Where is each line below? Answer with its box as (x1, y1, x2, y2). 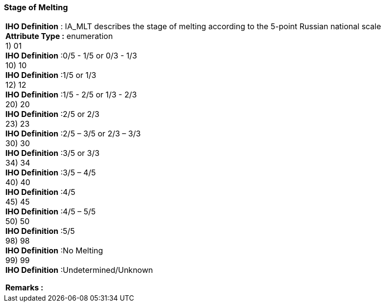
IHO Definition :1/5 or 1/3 (5, 70, 96, 80)
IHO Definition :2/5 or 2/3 (5, 109, 99, 119)
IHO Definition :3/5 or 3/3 (5, 148, 100, 158)
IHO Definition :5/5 (5, 226, 75, 236)
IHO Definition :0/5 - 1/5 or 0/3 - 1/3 (5, 51, 137, 61)
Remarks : (5, 283, 43, 293)
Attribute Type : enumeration (5, 31, 113, 41)
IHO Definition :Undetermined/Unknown (5, 265, 153, 275)
